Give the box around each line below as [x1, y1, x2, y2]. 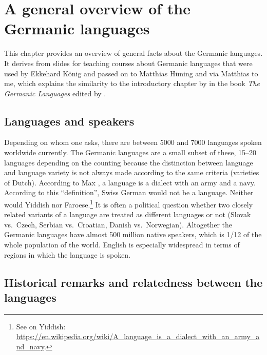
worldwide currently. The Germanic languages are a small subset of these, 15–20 [4, 147, 257, 158]
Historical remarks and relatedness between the [4, 274, 263, 290]
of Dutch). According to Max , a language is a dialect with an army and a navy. [4, 177, 256, 187]
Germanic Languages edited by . [4, 88, 106, 98]
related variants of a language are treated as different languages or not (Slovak [4, 209, 251, 220]
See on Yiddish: [16, 321, 66, 331]
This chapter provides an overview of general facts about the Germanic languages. [4, 48, 263, 58]
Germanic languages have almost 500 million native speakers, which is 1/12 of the [4, 229, 262, 240]
